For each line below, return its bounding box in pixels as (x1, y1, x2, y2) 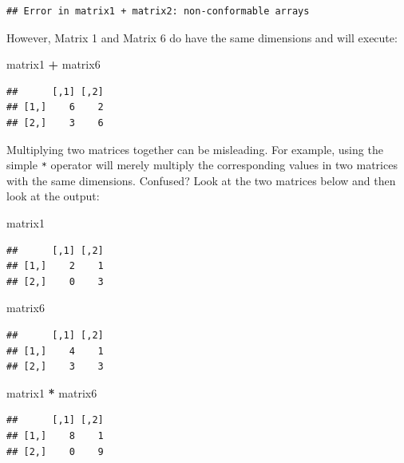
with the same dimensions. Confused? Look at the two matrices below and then (6, 172, 396, 188)
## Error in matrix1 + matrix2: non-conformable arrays (6, 6, 310, 17)
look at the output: (6, 188, 100, 204)
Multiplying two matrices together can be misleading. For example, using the (6, 140, 383, 157)
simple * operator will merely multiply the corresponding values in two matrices (6, 156, 398, 173)
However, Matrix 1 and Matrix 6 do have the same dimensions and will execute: (6, 29, 398, 46)
